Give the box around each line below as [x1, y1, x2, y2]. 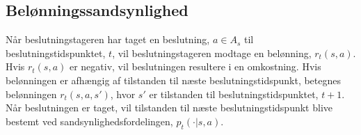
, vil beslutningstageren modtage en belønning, [112, 45, 312, 60]
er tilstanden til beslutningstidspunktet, [149, 86, 319, 101]
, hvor [110, 86, 136, 101]
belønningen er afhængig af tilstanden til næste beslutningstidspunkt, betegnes [6, 72, 342, 87]
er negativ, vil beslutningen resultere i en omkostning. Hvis [69, 59, 321, 74]
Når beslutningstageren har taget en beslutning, [6, 32, 210, 47]
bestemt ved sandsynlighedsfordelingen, [6, 113, 173, 128]
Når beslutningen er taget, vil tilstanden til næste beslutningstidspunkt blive [6, 100, 332, 115]
